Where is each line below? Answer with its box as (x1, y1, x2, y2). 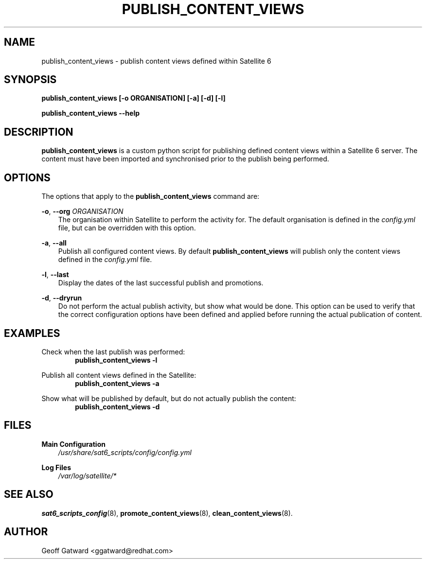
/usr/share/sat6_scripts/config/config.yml (58, 448, 192, 457)
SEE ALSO (4, 488, 53, 501)
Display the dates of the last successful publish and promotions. (58, 279, 264, 287)
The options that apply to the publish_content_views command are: (41, 192, 260, 201)
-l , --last (41, 270, 69, 279)
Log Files (41, 463, 71, 472)
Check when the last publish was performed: (41, 347, 185, 356)
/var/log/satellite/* (58, 471, 117, 480)
